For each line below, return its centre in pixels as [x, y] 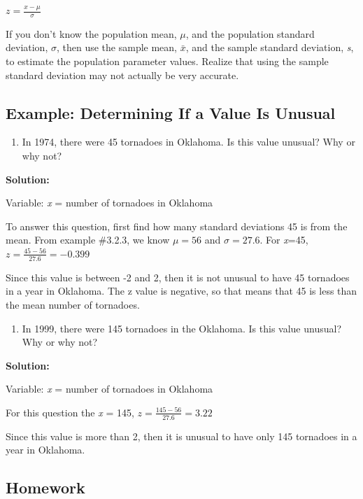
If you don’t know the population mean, [91, 33]
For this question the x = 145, [70, 412]
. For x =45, [284, 240]
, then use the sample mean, [116, 47]
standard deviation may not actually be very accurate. [122, 75]
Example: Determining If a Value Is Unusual [171, 112]
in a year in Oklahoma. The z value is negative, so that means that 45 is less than [181, 291]
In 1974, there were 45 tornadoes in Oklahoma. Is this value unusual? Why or [188, 142]
